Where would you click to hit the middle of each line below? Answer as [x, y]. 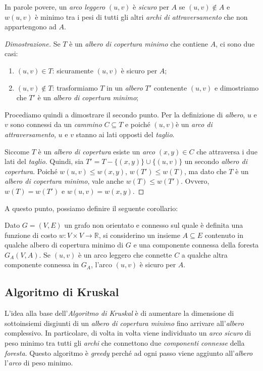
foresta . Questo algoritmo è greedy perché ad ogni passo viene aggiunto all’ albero [129, 353]
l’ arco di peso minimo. [39, 363]
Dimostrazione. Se [33, 43]
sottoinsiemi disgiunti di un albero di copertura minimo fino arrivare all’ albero [124, 323]
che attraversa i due [227, 151]
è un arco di [194, 124]
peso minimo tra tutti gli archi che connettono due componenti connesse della [125, 343]
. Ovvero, [195, 181]
